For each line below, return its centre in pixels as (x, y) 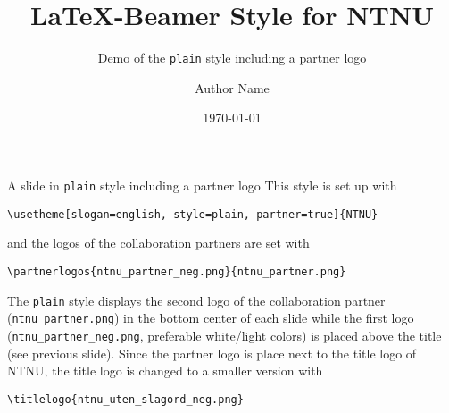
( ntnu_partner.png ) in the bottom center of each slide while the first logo (211, 318)
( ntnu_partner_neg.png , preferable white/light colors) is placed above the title (224, 335)
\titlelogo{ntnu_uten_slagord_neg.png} (125, 399)
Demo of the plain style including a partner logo (232, 58)
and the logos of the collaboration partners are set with (158, 243)
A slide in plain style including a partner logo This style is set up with (202, 185)
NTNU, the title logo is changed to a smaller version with (165, 371)
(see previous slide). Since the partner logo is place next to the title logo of (212, 353)
